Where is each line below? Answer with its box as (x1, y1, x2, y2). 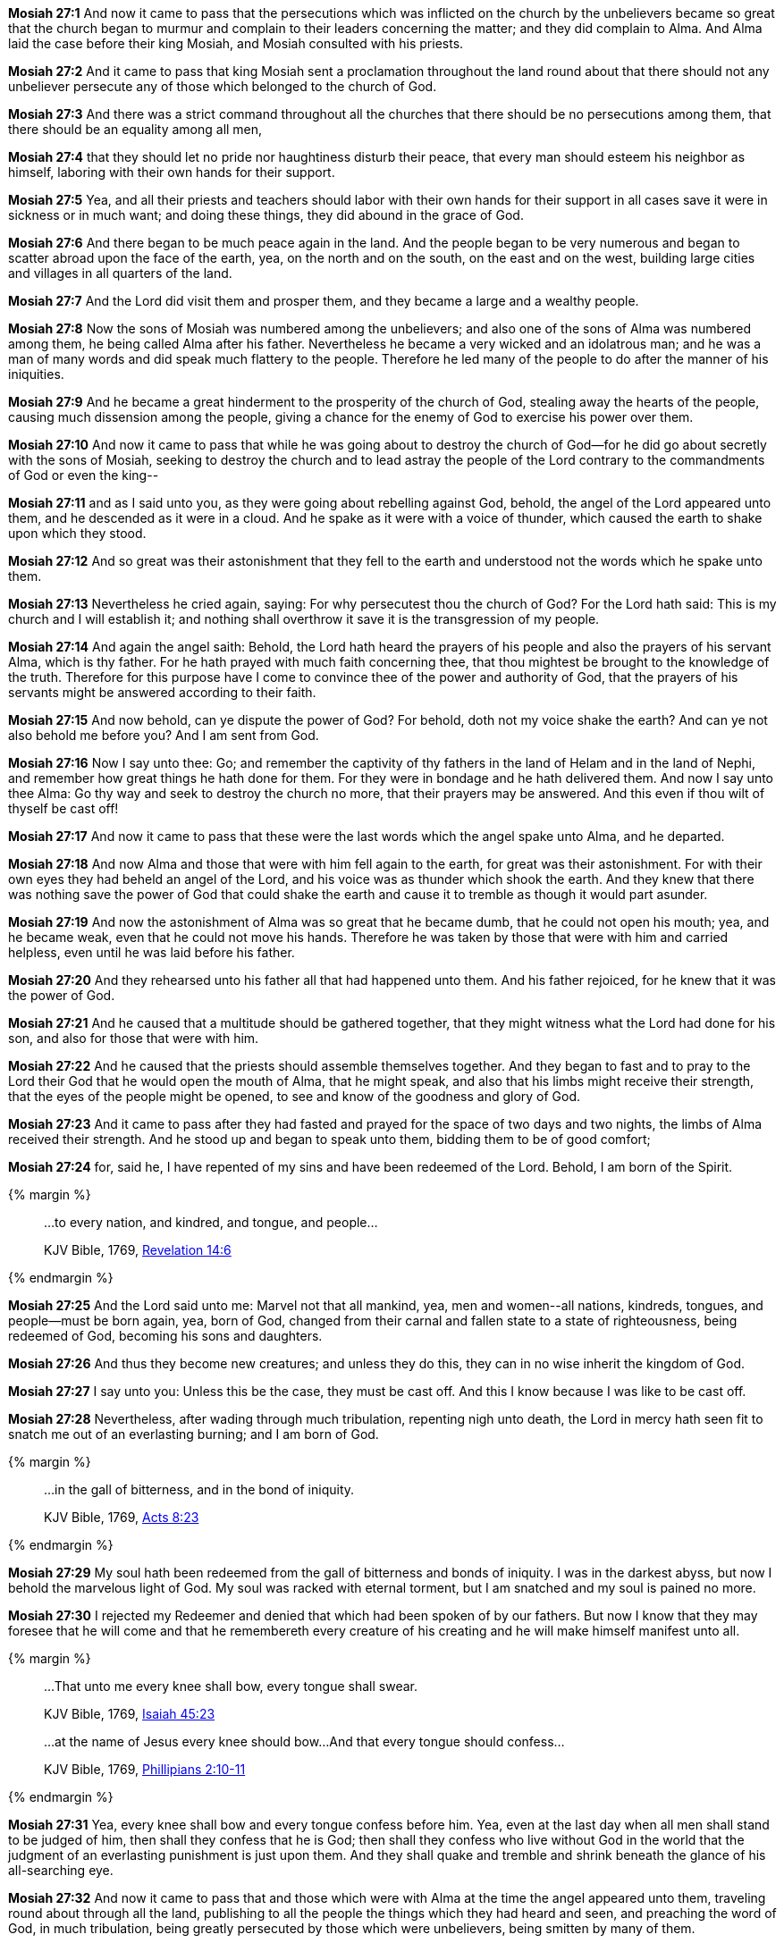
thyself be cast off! (8, 801, 119, 816)
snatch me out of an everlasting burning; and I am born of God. (8, 1426, 379, 1442)
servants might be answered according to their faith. (8, 685, 316, 700)
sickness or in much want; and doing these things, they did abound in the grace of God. (8, 207, 524, 223)
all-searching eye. (8, 1863, 114, 1878)
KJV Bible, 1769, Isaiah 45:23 (44, 1706, 215, 1721)
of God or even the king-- (8, 467, 159, 483)
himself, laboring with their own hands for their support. (8, 164, 335, 180)
